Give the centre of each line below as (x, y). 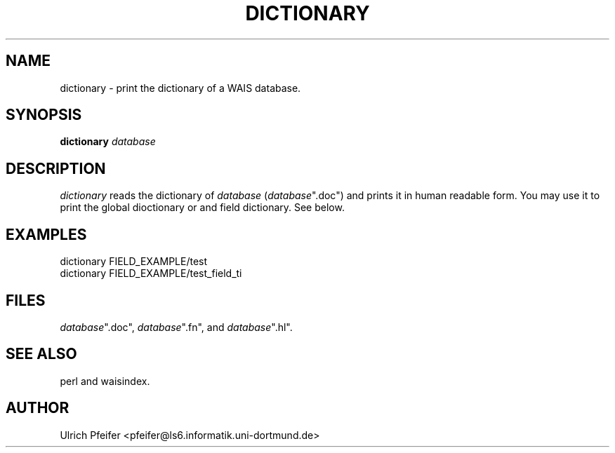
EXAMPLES (46, 234)
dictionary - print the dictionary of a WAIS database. (180, 88)
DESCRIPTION (56, 168)
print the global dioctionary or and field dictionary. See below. (202, 208)
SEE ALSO (41, 354)
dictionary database (108, 142)
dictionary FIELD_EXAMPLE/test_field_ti (151, 273)
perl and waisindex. (105, 381)
